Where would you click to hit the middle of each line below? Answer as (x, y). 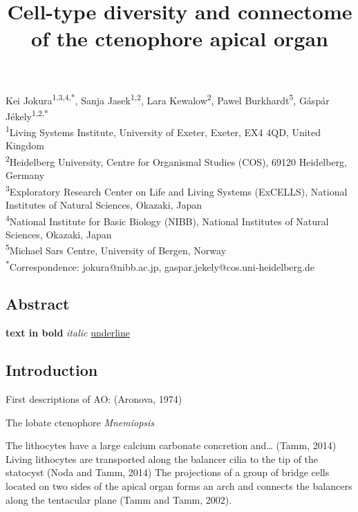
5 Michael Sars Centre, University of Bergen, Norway (116, 249)
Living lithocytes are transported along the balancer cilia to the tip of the (162, 458)
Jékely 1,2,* (27, 115)
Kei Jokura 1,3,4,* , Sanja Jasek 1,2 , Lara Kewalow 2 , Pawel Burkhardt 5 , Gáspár (168, 99)
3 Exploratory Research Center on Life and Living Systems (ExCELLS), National (177, 190)
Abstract (38, 304)
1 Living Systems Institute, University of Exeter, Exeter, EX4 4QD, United (163, 131)
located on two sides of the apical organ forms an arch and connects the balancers (179, 485)
